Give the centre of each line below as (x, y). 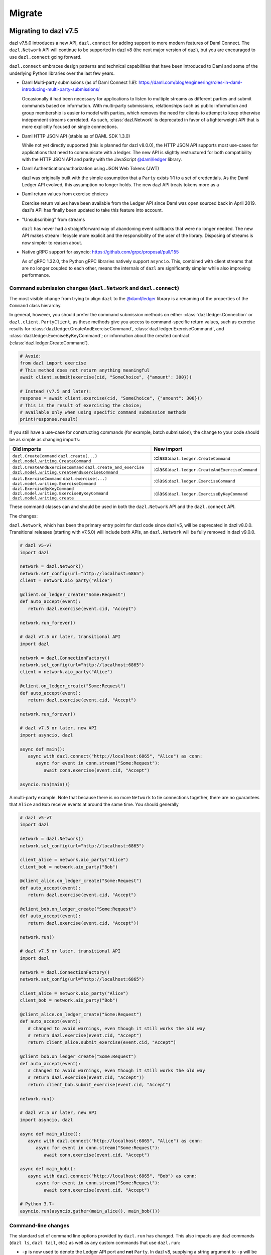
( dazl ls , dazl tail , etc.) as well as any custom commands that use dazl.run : (95, 1242)
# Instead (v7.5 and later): (56, 391)
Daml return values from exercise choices (65, 194)
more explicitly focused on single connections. (70, 127)
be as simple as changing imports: (45, 439)
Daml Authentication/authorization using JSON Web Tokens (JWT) (91, 169)
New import (168, 449)
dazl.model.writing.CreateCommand (52, 461)
